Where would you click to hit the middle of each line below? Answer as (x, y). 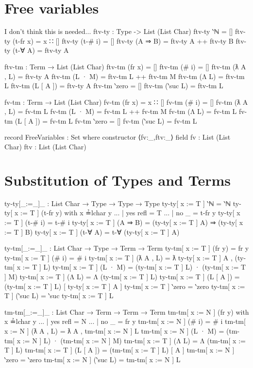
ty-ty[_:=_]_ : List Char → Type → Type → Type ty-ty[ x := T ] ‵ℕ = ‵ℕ (118, 203)
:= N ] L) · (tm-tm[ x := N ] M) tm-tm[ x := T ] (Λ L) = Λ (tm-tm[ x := (134, 340)
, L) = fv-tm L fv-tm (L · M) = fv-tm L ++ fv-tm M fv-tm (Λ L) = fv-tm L (121, 111)
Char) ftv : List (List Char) (45, 147)
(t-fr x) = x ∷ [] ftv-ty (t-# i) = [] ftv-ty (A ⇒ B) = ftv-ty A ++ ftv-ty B (123, 40)
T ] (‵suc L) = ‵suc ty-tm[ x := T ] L (59, 296)
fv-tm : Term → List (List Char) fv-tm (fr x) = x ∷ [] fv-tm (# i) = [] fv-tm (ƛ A (126, 102)
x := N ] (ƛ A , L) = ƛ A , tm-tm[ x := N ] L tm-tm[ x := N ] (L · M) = (114, 330)
